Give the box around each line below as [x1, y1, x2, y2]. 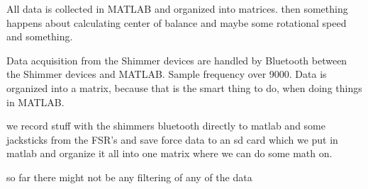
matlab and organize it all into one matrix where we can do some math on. [6, 146, 333, 161]
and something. [6, 29, 73, 44]
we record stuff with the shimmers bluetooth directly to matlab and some [6, 118, 325, 133]
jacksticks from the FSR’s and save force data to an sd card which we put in [6, 132, 338, 147]
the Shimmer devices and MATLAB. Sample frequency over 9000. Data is [6, 67, 327, 81]
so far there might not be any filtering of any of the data [6, 169, 252, 184]
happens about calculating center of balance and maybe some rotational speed [6, 15, 347, 30]
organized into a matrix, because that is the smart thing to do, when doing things [6, 80, 362, 95]
